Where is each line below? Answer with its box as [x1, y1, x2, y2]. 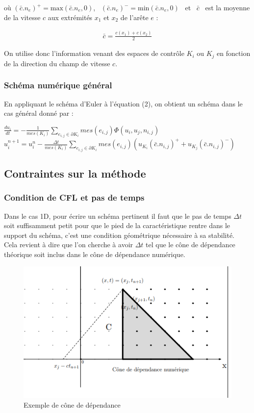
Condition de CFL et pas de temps [4, 191, 145, 204]
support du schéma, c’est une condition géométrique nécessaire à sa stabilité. [4, 230, 235, 240]
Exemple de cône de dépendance [24, 400, 121, 410]
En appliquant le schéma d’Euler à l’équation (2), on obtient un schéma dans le [4, 98, 243, 108]
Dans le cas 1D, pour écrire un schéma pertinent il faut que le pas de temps [4, 210, 231, 221]
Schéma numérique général [4, 79, 112, 91]
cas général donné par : [4, 108, 74, 118]
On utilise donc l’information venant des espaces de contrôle [4, 48, 184, 58]
